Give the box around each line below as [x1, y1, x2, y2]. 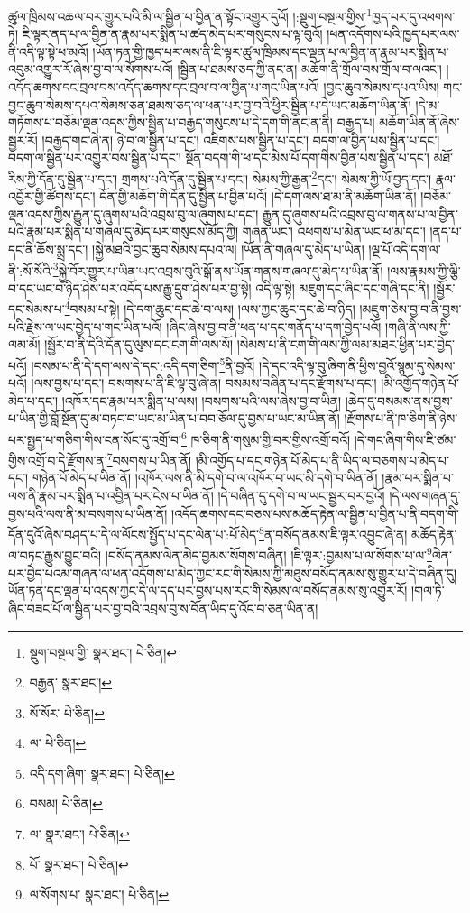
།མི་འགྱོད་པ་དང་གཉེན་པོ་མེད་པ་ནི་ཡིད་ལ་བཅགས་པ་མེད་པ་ [195, 450, 449, 469]
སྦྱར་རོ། [8, 130, 38, 149]
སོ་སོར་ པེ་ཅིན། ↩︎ [29, 703, 105, 722]
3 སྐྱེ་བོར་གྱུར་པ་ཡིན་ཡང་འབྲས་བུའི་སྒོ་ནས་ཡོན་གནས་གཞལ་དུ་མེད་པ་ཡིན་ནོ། [52, 258, 383, 280]
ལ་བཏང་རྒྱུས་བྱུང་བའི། [8, 546, 102, 565]
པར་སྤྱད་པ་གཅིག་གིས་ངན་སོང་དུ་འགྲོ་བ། [8, 429, 181, 448]
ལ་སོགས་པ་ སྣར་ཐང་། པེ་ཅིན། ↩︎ [29, 885, 170, 904]
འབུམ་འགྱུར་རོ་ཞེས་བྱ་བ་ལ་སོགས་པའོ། [8, 60, 173, 78]
